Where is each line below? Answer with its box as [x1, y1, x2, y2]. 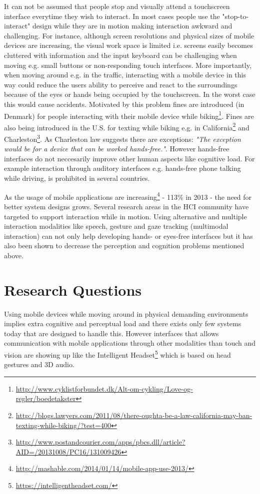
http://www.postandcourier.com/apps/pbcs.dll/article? [15, 437, 185, 447]
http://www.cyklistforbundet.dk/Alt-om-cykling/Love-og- [15, 383, 193, 394]
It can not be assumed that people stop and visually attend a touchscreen [4, 1, 230, 11]
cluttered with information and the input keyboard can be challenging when [4, 49, 237, 60]
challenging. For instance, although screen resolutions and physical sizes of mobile [4, 30, 254, 40]
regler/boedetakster [15, 393, 76, 404]
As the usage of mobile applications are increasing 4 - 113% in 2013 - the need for [4, 190, 252, 202]
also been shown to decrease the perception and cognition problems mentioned [4, 240, 244, 251]
